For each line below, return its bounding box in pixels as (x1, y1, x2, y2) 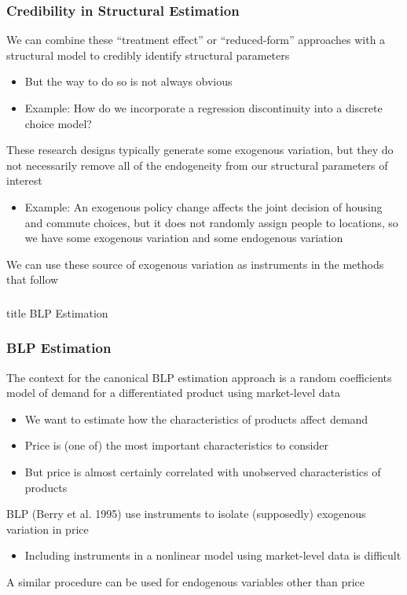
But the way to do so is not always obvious (24, 73, 233, 90)
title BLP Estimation (6, 304, 108, 321)
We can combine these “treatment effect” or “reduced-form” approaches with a (6, 31, 386, 48)
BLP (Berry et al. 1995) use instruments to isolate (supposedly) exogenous (6, 505, 366, 522)
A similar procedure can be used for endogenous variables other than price (6, 574, 365, 590)
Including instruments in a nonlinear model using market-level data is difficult (24, 547, 401, 564)
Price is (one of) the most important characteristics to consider (24, 437, 328, 454)
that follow (6, 271, 59, 288)
